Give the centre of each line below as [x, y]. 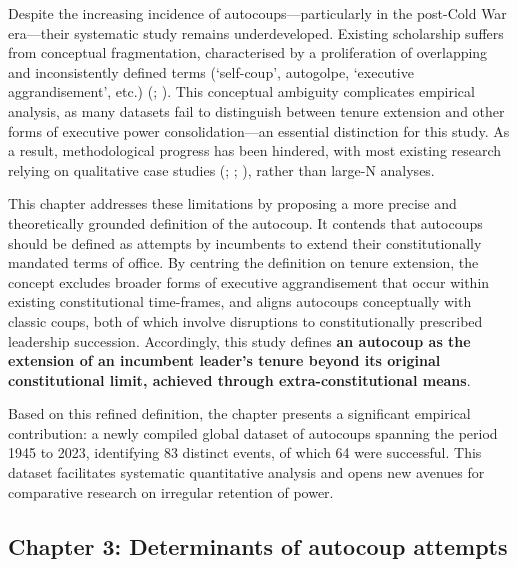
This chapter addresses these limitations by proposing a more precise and [232, 203]
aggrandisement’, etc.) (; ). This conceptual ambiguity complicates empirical [241, 91]
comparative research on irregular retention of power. [171, 491]
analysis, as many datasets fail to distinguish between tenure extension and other [256, 110]
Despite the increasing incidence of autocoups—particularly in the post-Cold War [257, 13]
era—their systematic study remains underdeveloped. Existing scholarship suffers [256, 32]
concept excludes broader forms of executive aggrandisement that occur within [249, 281]
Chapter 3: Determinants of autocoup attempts [258, 545]
